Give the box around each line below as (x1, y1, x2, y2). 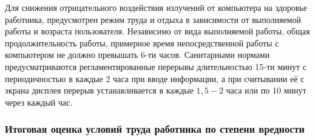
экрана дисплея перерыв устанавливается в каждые (5, 84, 194, 97)
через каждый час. (5, 95, 73, 108)
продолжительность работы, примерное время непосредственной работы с (5, 36, 279, 49)
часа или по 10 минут (226, 84, 307, 97)
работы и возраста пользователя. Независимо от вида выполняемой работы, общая (5, 25, 310, 37)
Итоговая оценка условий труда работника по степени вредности (5, 121, 305, 136)
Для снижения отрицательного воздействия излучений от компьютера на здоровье (5, 1, 307, 13)
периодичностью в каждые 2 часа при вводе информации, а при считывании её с (5, 72, 305, 84)
